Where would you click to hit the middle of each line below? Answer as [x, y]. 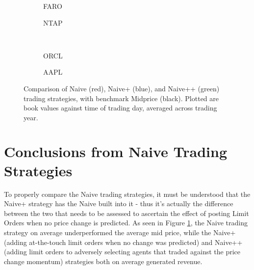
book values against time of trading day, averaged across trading [120, 108]
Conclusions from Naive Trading [116, 151]
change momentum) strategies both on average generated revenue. [103, 261]
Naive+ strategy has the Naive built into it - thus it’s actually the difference [119, 203]
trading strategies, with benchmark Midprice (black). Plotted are [121, 98]
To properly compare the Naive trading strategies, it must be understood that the [127, 194]
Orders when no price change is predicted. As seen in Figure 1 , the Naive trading [126, 223]
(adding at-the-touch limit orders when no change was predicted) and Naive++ [123, 242]
